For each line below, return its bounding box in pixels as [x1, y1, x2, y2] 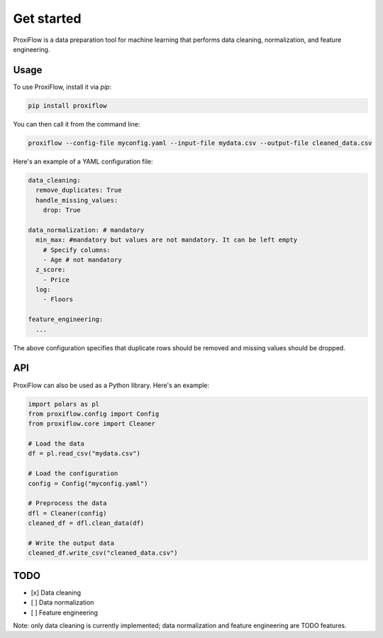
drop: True [43, 206, 81, 214]
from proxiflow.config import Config [28, 409, 160, 418]
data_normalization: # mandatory [28, 226, 145, 234]
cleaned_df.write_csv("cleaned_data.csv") [28, 549, 178, 557]
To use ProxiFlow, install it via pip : [13, 82, 112, 91]
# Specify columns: [43, 246, 111, 254]
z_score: [35, 266, 66, 274]
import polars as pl [28, 400, 99, 408]
